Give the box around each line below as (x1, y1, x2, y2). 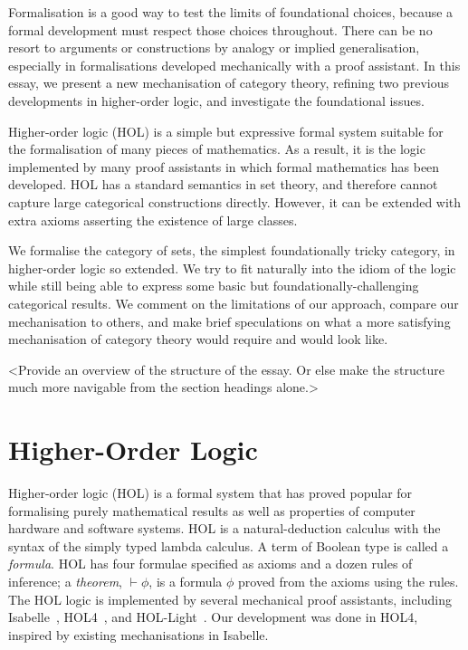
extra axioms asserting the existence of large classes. (8, 210, 298, 229)
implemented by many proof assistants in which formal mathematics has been (8, 157, 440, 176)
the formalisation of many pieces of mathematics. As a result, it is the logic (8, 139, 425, 158)
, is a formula (148, 571, 223, 590)
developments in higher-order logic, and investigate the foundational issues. (8, 91, 425, 110)
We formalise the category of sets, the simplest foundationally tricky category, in (8, 241, 455, 260)
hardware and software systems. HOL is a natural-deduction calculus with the (8, 519, 441, 538)
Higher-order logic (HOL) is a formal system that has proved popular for (8, 483, 413, 502)
